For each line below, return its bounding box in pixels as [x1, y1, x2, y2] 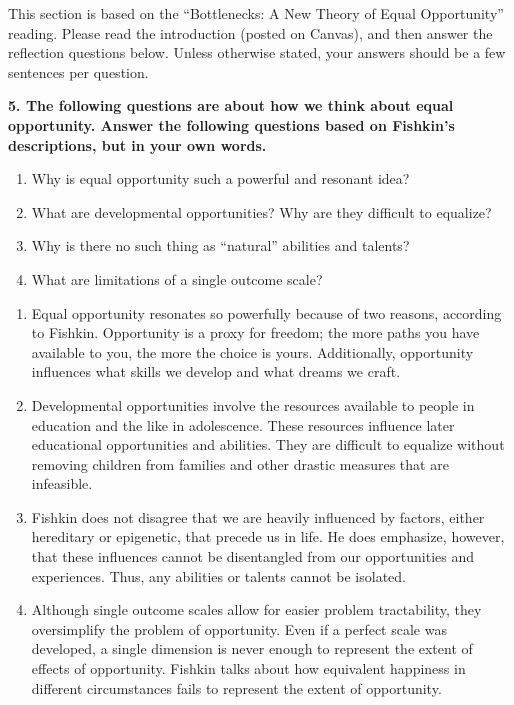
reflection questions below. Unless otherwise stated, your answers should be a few [8, 42, 506, 63]
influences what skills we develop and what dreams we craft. [31, 361, 401, 382]
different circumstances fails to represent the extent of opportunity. [31, 677, 442, 698]
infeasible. [31, 473, 93, 494]
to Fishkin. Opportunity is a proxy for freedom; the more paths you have [31, 322, 480, 343]
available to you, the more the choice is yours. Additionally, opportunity [31, 341, 474, 362]
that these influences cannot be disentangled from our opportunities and [31, 546, 475, 567]
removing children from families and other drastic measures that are [31, 453, 449, 474]
